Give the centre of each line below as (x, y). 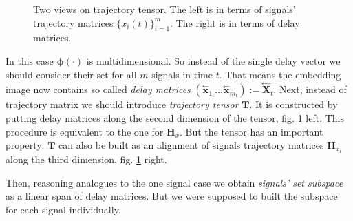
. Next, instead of (310, 89)
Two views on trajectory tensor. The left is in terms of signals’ (164, 9)
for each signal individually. (63, 210)
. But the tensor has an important (251, 131)
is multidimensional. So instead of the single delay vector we (213, 60)
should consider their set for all (71, 74)
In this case (30, 60)
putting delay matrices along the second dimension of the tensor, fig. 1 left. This (175, 117)
